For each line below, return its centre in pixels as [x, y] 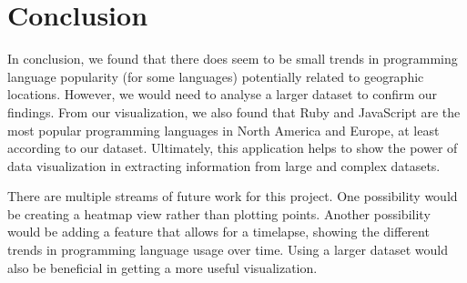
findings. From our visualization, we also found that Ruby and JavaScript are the [234, 111]
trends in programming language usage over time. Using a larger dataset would [228, 250]
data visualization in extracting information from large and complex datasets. [224, 165]
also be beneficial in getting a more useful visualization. [162, 267]
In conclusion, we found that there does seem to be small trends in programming [233, 59]
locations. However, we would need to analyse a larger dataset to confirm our [223, 94]
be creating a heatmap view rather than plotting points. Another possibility [219, 213]
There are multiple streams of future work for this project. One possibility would [233, 196]
